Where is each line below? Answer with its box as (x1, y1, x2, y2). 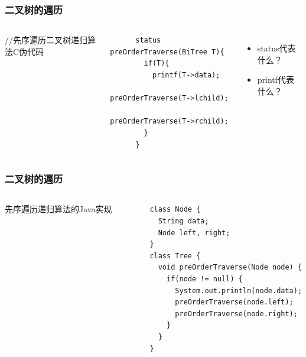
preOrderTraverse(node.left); (175, 298, 294, 307)
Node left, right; (158, 228, 230, 237)
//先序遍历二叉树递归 (5, 34, 87, 46)
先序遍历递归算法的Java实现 (5, 203, 112, 215)
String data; (158, 216, 209, 225)
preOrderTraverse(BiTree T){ (110, 47, 224, 56)
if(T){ (144, 59, 170, 68)
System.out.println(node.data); (175, 286, 302, 295)
